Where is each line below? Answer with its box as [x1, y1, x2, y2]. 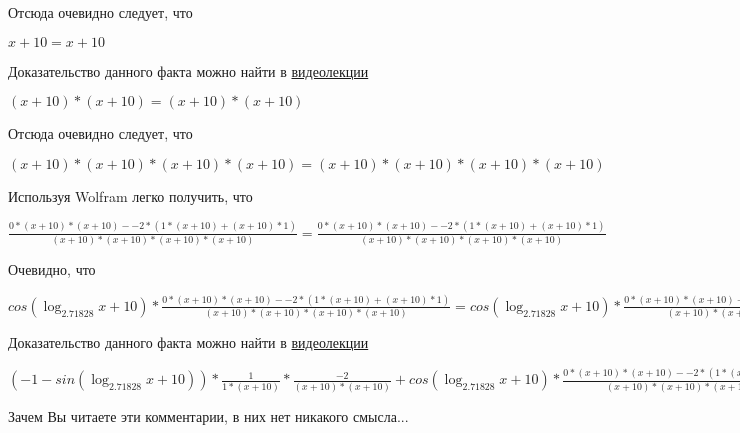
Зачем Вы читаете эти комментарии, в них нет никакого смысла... [8, 405, 409, 426]
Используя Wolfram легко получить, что [8, 185, 253, 206]
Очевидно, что [8, 259, 96, 280]
